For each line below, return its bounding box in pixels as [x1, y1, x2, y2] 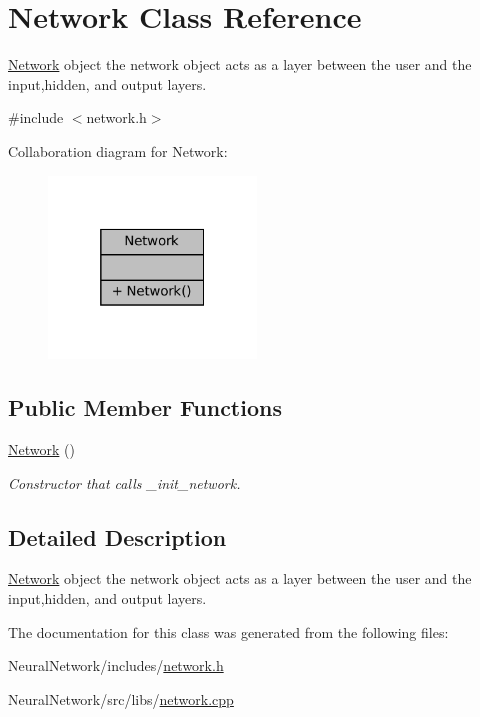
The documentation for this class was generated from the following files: [8, 621, 449, 642]
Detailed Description [8, 521, 227, 552]
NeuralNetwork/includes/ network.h [8, 655, 224, 676]
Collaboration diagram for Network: [8, 140, 228, 161]
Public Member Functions [8, 392, 282, 423]
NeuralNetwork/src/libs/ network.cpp [8, 688, 234, 709]
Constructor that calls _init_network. [8, 472, 241, 493]
